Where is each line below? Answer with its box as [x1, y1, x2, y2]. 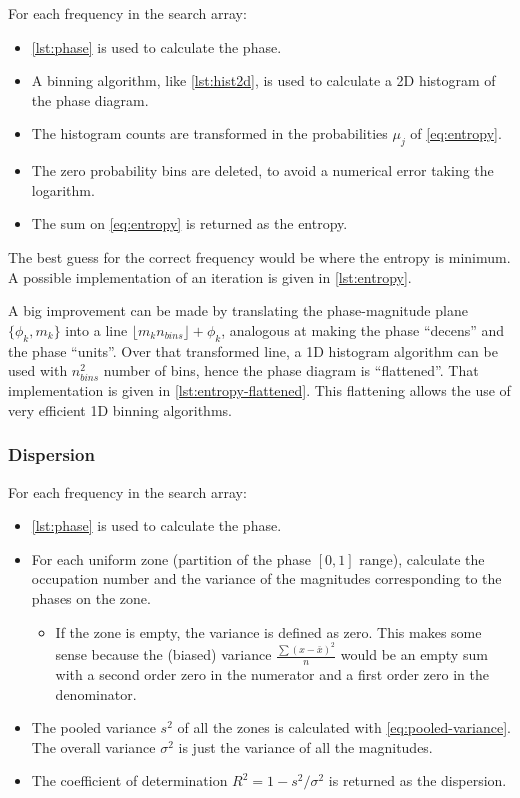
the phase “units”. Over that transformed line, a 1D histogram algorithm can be [8, 340, 498, 361]
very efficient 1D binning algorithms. [8, 399, 232, 420]
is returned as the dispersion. [328, 770, 507, 791]
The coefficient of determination [31, 770, 228, 791]
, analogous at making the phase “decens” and [221, 319, 505, 340]
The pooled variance [31, 717, 156, 738]
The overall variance [31, 736, 156, 757]
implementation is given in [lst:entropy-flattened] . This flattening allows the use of [8, 380, 511, 401]
